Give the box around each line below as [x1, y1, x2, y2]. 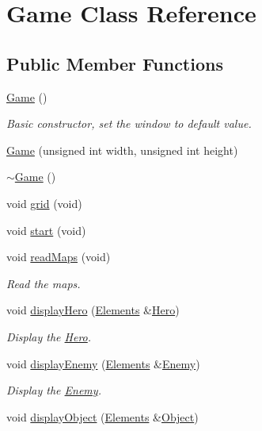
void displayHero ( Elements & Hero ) [6, 302, 180, 318]
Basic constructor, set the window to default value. [6, 115, 252, 132]
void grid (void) [6, 194, 82, 211]
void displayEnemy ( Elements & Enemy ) [6, 355, 200, 371]
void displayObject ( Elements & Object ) [6, 408, 199, 425]
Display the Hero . [6, 328, 92, 344]
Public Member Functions [6, 51, 223, 75]
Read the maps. [6, 275, 81, 291]
